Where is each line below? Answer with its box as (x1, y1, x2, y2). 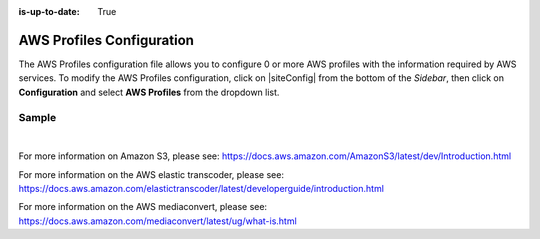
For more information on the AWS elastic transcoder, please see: (18, 168, 285, 180)
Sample (18, 111, 57, 125)
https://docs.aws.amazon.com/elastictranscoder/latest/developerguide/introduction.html (18, 183, 385, 194)
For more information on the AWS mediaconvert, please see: (18, 201, 268, 213)
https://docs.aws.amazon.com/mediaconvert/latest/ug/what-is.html (18, 215, 297, 227)
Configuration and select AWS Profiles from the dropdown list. (18, 86, 280, 98)
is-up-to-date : (18, 6, 80, 17)
